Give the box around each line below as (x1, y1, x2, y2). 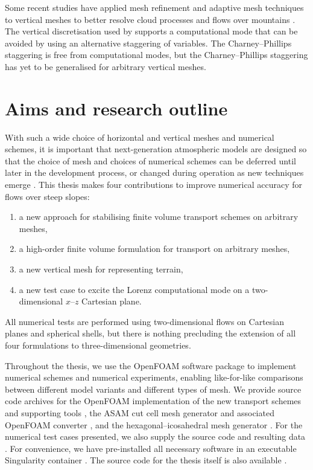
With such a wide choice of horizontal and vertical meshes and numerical (5, 130, 274, 143)
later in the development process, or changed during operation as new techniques (5, 166, 304, 179)
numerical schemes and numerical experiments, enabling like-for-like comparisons (5, 371, 303, 384)
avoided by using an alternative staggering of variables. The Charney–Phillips (5, 36, 292, 49)
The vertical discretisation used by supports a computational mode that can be (5, 25, 298, 37)
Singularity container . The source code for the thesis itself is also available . (5, 454, 287, 466)
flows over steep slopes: (5, 190, 90, 202)
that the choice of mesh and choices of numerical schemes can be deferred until (5, 154, 296, 167)
